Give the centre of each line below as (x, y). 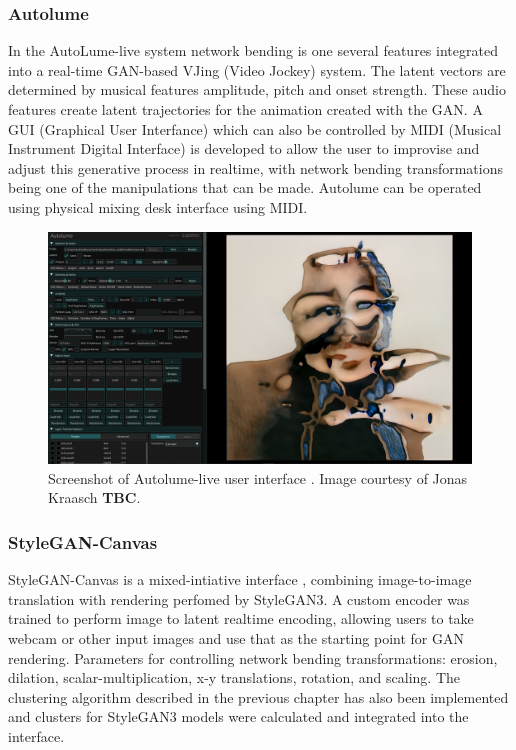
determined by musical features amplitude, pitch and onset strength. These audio (257, 89)
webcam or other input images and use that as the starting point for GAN (236, 638)
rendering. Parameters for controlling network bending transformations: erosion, (253, 657)
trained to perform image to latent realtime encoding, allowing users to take (241, 618)
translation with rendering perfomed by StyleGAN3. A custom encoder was (239, 598)
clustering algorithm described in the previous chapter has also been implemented (258, 696)
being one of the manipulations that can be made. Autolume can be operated (245, 187)
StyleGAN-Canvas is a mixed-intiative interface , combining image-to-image (240, 579)
